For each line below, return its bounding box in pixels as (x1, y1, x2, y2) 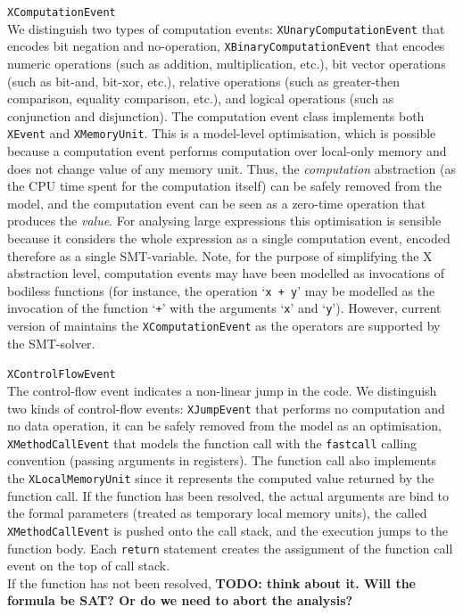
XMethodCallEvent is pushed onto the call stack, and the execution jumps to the (7, 521, 449, 539)
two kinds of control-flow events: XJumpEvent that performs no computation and (7, 398, 445, 417)
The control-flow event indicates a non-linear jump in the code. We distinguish (7, 381, 437, 399)
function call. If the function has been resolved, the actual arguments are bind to (7, 486, 450, 504)
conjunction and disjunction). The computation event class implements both (7, 106, 425, 125)
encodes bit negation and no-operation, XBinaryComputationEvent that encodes (7, 37, 445, 55)
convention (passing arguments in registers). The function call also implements (7, 451, 436, 470)
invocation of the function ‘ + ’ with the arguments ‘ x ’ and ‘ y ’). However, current (7, 299, 442, 317)
